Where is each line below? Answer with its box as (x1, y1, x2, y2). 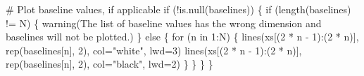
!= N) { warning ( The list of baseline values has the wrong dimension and (6, 15, 322, 30)
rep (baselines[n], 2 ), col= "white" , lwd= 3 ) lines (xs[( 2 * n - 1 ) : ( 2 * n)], (6, 43, 302, 57)
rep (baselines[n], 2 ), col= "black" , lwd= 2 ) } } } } (6, 56, 213, 71)
